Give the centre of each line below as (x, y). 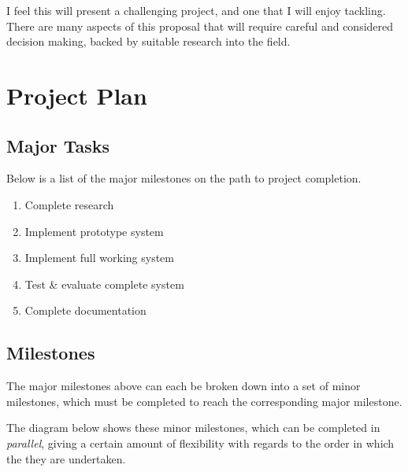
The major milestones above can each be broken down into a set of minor (184, 386)
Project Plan (77, 95)
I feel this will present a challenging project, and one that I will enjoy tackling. (196, 10)
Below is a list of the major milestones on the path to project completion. (184, 178)
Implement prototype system (94, 231)
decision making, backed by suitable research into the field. (148, 41)
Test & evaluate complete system (104, 284)
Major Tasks (58, 145)
